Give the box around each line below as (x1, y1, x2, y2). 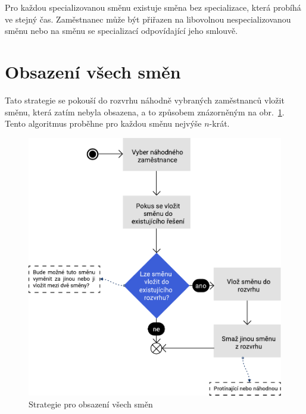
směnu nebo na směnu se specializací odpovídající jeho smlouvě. (5, 24, 238, 37)
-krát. (209, 117, 230, 130)
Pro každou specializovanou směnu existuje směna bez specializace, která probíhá (5, 1, 301, 13)
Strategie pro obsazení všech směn (29, 397, 153, 410)
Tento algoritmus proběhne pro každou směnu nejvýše (5, 117, 202, 130)
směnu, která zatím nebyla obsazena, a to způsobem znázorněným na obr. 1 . (5, 105, 285, 118)
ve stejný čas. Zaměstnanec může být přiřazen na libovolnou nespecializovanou (5, 12, 291, 25)
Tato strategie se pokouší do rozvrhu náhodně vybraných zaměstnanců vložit (5, 93, 285, 106)
